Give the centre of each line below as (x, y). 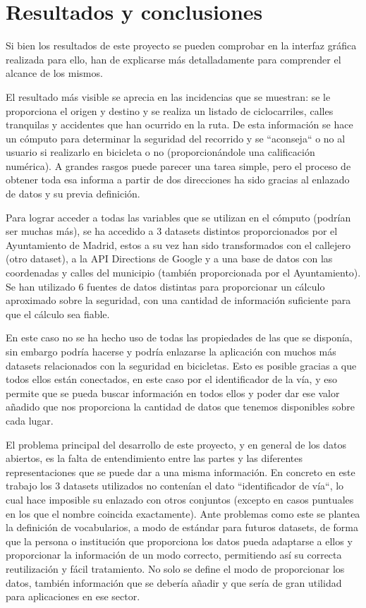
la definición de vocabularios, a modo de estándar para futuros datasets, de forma (182, 527)
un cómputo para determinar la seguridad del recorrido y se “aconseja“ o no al (176, 138)
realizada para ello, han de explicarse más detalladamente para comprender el (173, 59)
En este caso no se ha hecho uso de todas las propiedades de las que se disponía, (179, 338)
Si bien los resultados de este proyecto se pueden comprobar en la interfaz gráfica (181, 45)
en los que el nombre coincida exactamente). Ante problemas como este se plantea (183, 513)
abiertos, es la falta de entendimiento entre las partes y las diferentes (154, 458)
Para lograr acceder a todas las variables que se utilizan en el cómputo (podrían (178, 217)
